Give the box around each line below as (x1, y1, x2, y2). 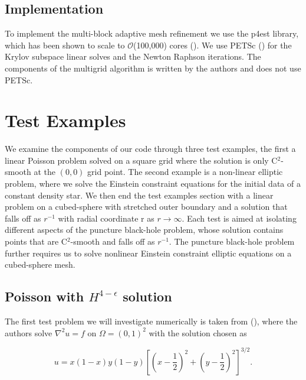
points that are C (5, 235, 67, 248)
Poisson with (5, 287, 84, 306)
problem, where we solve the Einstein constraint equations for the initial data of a (5, 177, 301, 190)
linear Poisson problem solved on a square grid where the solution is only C (5, 154, 278, 166)
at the (34, 165, 56, 178)
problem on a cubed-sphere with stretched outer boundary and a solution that (5, 200, 288, 213)
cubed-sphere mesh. (5, 258, 75, 271)
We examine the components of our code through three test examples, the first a (5, 142, 296, 155)
